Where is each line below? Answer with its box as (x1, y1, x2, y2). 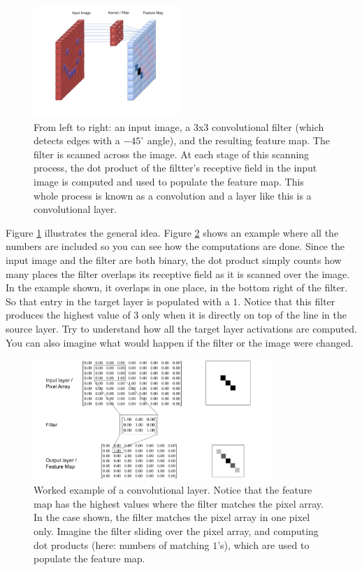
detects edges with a (34, 133, 120, 148)
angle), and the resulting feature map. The (147, 133, 330, 148)
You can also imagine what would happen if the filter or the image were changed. (6, 335, 354, 349)
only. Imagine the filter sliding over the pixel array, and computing (34, 524, 319, 538)
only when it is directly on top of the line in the (142, 307, 347, 322)
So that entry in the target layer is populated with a (6, 293, 230, 308)
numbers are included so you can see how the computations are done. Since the (6, 239, 345, 253)
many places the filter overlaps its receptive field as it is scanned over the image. (6, 266, 350, 281)
